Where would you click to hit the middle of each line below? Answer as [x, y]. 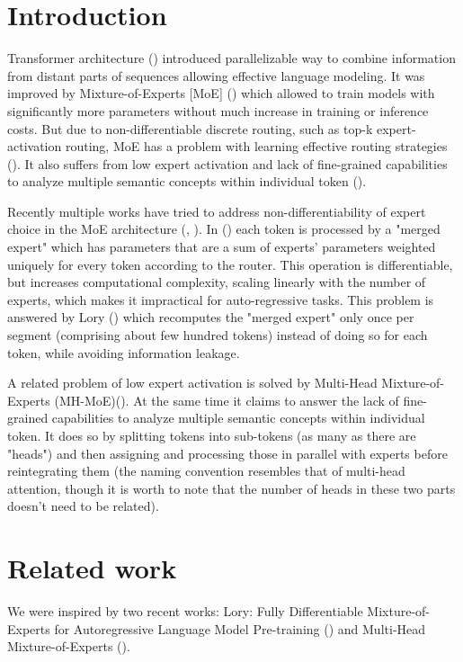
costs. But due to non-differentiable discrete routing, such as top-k [190, 128]
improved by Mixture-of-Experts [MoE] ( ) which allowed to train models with [221, 93]
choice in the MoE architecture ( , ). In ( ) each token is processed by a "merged [224, 229]
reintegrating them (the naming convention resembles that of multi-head [206, 471]
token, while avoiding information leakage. [124, 352]
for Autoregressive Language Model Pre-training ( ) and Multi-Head [240, 628]
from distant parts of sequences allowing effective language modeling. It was [216, 75]
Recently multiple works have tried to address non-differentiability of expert [217, 211]
